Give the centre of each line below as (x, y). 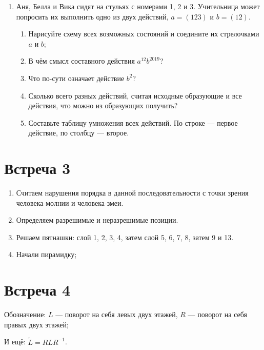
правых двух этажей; (36, 324)
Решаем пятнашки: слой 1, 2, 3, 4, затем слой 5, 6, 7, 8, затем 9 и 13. (125, 237)
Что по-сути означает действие (76, 78)
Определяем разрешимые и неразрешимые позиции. (97, 220)
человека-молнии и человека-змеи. (70, 202)
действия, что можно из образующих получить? (103, 105)
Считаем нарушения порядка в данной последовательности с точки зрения (132, 193)
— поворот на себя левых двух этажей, (117, 314)
